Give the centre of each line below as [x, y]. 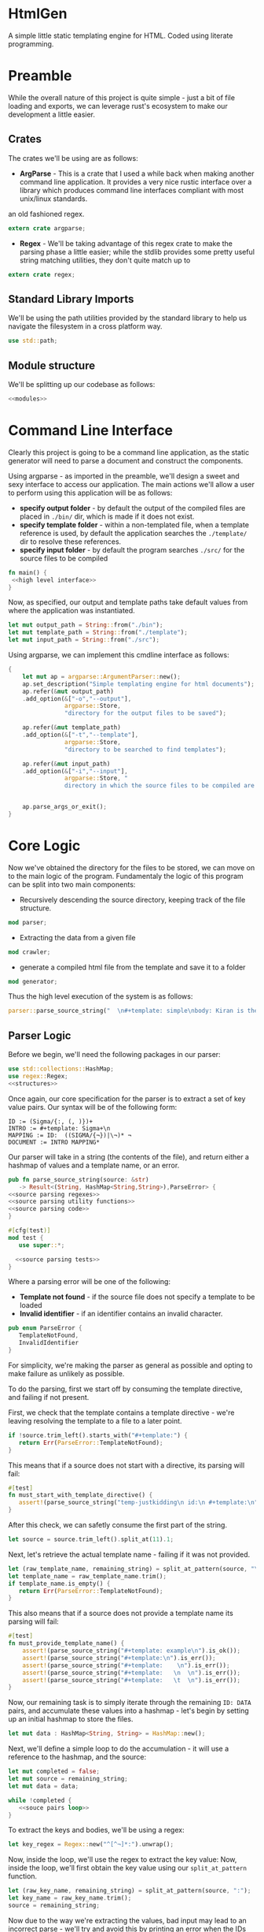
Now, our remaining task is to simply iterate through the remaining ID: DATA [130, 1703]
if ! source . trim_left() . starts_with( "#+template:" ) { [98, 1435]
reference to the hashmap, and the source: [77, 1757]
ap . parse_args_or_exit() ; [65, 807]
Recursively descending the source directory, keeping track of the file [132, 899]
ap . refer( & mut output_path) [68, 691]
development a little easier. [52, 114]
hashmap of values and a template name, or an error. [94, 1165]
